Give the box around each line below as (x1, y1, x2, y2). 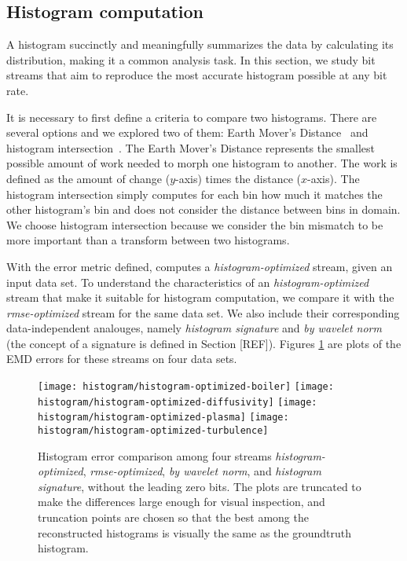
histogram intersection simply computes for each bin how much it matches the (6, 185, 383, 202)
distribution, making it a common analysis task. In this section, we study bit (6, 51, 376, 68)
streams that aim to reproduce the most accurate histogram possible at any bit (6, 67, 387, 83)
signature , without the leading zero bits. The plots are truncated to (38, 478, 361, 494)
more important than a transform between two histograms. (6, 232, 290, 248)
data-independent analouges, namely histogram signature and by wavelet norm (6, 320, 382, 336)
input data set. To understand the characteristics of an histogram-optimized (6, 273, 369, 290)
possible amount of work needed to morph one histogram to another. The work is (6, 155, 398, 171)
